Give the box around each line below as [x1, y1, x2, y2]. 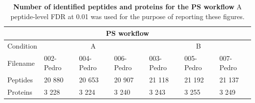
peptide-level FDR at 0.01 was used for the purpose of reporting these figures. [10, 11, 245, 21]
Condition [7, 41, 37, 51]
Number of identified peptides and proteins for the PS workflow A [13, 1, 242, 11]
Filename [7, 57, 35, 68]
